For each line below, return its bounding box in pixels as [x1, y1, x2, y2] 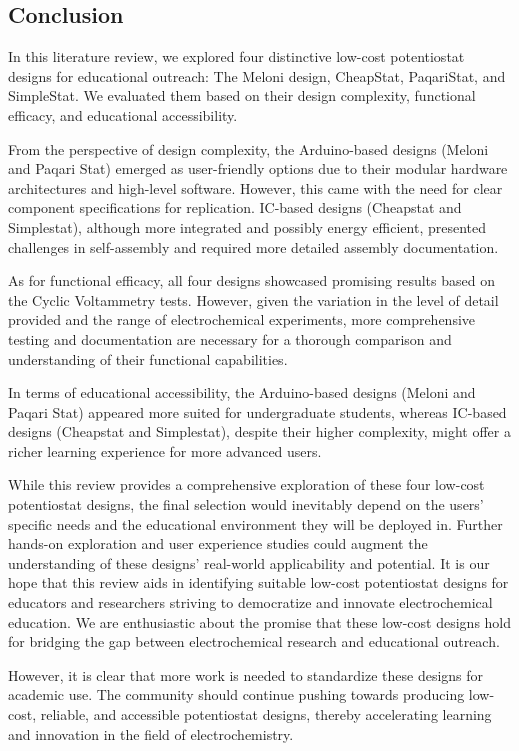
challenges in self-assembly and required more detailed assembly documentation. [8, 236, 499, 257]
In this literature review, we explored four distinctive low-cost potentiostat [8, 46, 465, 67]
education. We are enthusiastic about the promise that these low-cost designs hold [8, 611, 512, 632]
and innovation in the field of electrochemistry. [8, 723, 294, 744]
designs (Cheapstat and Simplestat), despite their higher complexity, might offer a [8, 421, 511, 442]
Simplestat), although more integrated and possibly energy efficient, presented [8, 216, 487, 237]
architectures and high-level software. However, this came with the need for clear [8, 177, 503, 198]
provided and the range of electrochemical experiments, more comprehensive [8, 309, 476, 330]
